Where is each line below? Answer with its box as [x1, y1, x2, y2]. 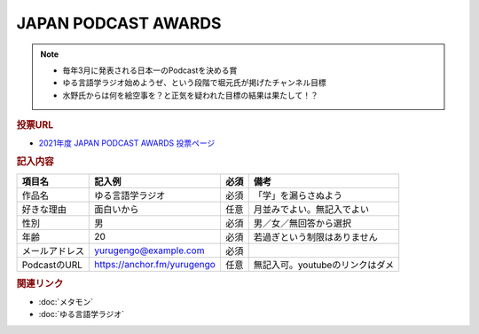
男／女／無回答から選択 [253, 218, 352, 230]
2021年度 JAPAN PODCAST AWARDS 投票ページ [38, 138, 216, 148]
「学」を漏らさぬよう [253, 189, 343, 202]
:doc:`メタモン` [38, 297, 94, 307]
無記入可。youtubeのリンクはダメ [253, 258, 395, 271]
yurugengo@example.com [94, 244, 205, 257]
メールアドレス [21, 245, 84, 258]
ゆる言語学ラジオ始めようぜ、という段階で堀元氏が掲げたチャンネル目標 [62, 77, 327, 88]
